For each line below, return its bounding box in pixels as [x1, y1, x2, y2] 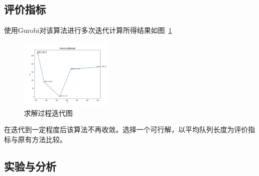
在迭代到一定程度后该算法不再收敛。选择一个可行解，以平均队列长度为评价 [4, 124, 248, 135]
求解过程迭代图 [24, 107, 73, 118]
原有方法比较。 [17, 134, 67, 144]
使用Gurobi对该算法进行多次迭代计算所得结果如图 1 [4, 25, 172, 35]
